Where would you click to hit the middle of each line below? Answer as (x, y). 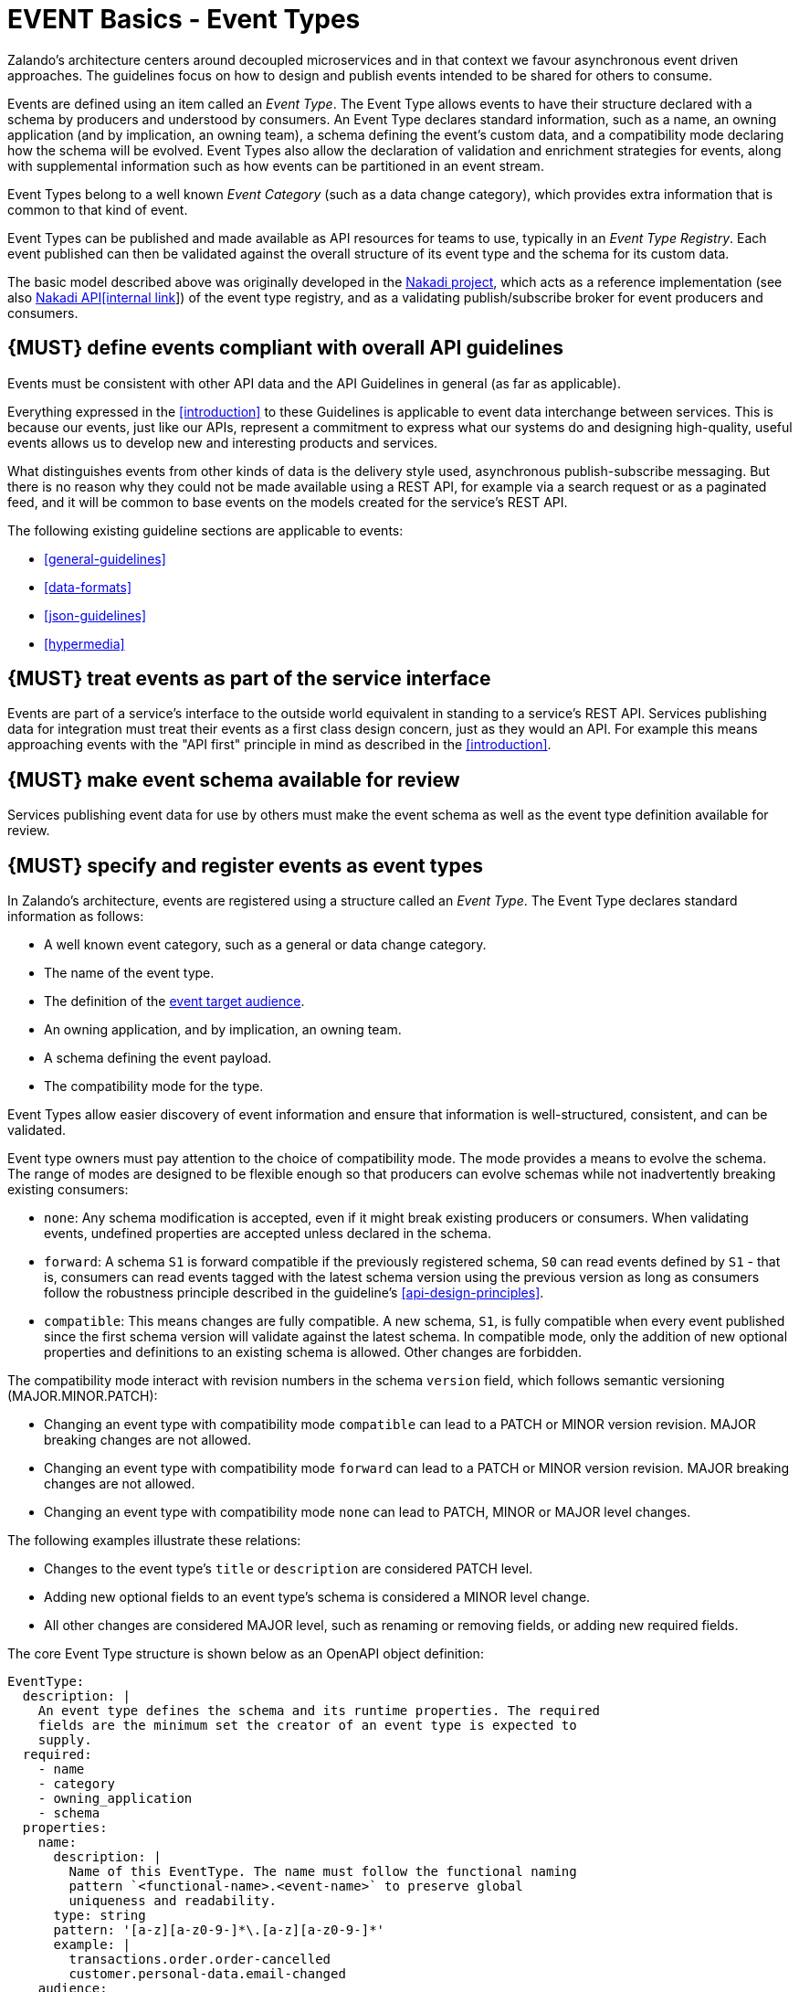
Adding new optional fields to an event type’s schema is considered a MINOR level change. (317, 1597)
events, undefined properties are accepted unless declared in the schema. (268, 1234)
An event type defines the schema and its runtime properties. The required (319, 1711)
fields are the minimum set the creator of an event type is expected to (307, 1726)
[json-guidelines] (95, 615)
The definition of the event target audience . (174, 1001)
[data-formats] (88, 587)
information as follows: (76, 917)
